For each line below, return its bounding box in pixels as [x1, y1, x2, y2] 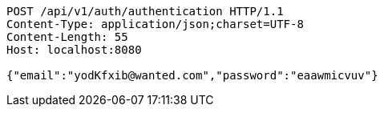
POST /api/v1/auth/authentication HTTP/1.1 [6, 5, 284, 18]
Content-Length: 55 [6, 30, 128, 43]
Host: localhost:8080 [6, 43, 142, 56]
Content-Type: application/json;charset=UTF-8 [6, 18, 304, 30]
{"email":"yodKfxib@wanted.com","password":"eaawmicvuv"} [6, 69, 378, 82]
